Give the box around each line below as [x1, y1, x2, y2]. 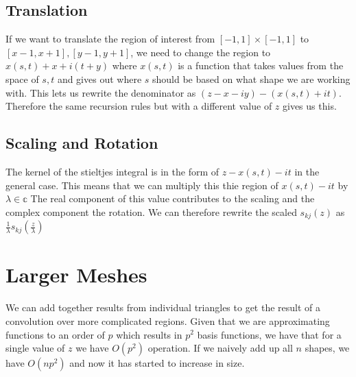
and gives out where [57, 71, 142, 86]
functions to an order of [5, 327, 105, 341]
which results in [116, 327, 182, 341]
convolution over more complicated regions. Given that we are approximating [5, 313, 330, 328]
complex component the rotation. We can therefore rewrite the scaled [5, 204, 297, 219]
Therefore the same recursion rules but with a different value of [5, 99, 272, 113]
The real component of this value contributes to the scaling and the [30, 191, 315, 206]
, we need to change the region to [130, 45, 271, 59]
